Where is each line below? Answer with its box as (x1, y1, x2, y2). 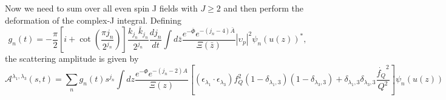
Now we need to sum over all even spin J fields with (5, 2, 198, 14)
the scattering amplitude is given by (5, 52, 139, 65)
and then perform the (223, 2, 304, 14)
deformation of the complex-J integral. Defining (5, 13, 181, 26)
